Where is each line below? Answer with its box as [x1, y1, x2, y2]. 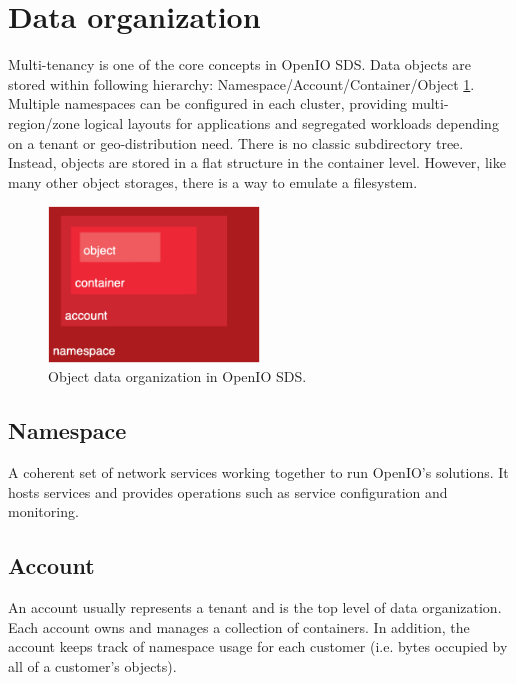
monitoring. [8, 501, 79, 522]
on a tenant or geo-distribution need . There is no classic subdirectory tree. [8, 132, 464, 153]
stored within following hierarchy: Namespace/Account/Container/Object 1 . [8, 73, 475, 94]
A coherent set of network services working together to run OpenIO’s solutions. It [8, 462, 509, 483]
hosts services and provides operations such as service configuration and [8, 481, 448, 502]
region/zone [8, 112, 80, 133]
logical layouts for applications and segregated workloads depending [84, 112, 499, 133]
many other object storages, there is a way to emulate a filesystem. [8, 171, 418, 192]
